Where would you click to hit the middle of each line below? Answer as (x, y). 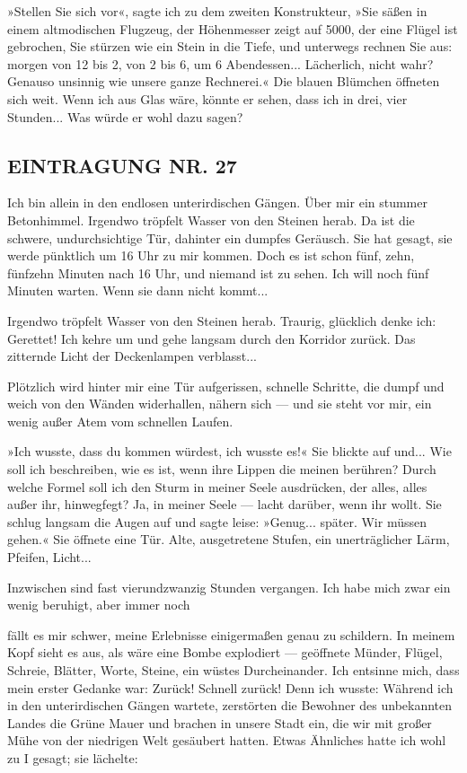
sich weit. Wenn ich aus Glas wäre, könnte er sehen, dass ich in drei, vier (207, 98)
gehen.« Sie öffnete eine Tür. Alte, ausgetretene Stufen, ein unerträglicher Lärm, (229, 539)
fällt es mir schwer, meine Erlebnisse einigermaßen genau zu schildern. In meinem (231, 634)
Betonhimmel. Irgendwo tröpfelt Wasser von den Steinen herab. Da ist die (211, 220)
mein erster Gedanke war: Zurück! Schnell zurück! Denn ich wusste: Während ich (230, 687)
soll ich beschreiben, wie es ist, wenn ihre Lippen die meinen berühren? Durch (222, 469)
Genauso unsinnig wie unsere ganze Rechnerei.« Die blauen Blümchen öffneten (224, 81)
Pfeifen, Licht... (49, 557)
